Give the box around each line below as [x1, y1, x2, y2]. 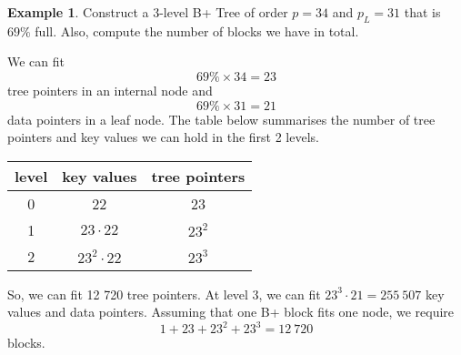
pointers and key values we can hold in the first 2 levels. [7, 127, 319, 147]
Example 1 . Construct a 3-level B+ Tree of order [7, 3, 288, 21]
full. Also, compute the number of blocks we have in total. [35, 21, 359, 40]
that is [404, 3, 441, 21]
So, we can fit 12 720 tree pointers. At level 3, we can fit [7, 284, 321, 303]
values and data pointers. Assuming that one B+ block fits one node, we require [7, 302, 455, 321]
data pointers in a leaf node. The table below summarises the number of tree [7, 109, 436, 128]
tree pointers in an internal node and [7, 80, 213, 99]
